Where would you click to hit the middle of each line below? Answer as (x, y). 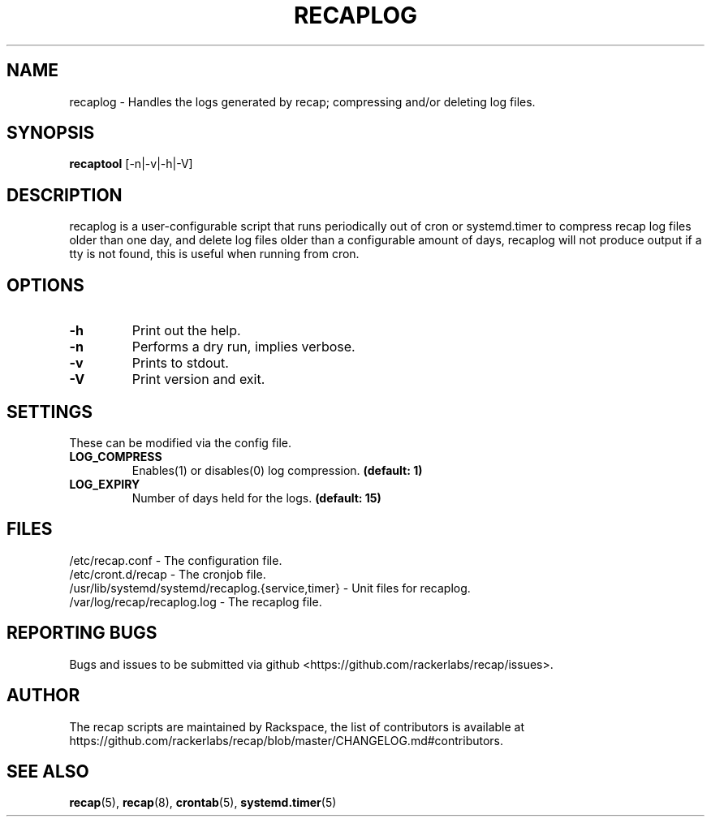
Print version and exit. (198, 379)
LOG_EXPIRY (105, 484)
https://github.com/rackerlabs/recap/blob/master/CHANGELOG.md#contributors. (287, 740)
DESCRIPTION (65, 195)
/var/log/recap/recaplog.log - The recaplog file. (196, 601)
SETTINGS (50, 411)
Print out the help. (186, 331)
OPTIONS (45, 285)
